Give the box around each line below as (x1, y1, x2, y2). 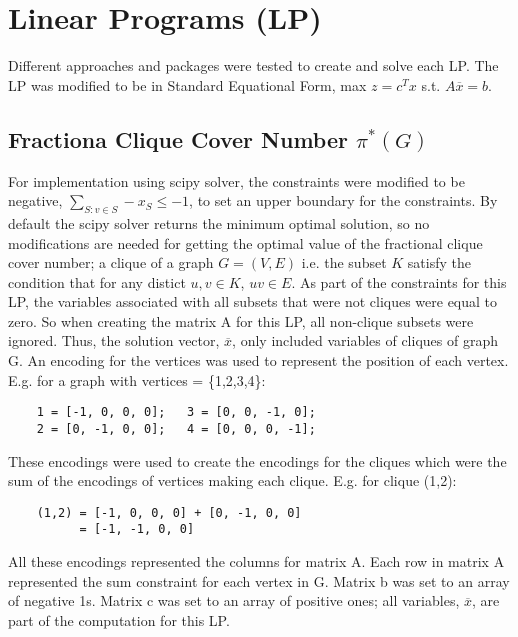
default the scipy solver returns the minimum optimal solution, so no (8, 212, 430, 233)
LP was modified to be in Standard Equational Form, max (8, 74, 367, 95)
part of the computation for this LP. (8, 609, 230, 630)
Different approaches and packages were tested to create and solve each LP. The (8, 55, 499, 76)
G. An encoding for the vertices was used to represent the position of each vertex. (8, 350, 509, 371)
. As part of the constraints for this (291, 271, 507, 292)
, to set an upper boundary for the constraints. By (189, 190, 498, 211)
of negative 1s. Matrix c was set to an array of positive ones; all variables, (8, 590, 460, 611)
